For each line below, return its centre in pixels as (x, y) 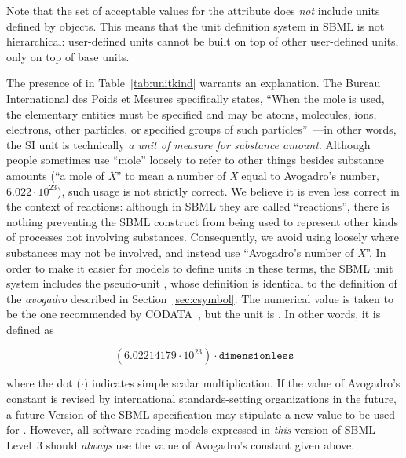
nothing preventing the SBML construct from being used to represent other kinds (203, 221)
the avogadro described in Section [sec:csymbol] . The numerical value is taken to (200, 298)
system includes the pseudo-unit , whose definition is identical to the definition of (202, 283)
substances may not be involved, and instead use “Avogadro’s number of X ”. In (196, 252)
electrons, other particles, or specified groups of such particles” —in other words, (201, 129)
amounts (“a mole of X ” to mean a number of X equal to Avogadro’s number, (193, 175)
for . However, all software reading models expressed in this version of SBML (191, 429)
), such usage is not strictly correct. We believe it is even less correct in (229, 191)
